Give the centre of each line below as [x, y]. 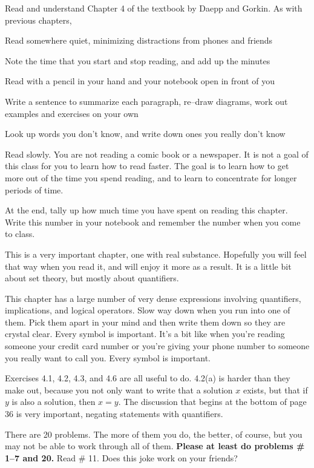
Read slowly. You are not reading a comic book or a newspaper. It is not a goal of [157, 154]
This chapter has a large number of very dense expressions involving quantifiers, [153, 298]
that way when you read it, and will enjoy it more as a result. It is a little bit [148, 266]
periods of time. [34, 189]
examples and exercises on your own [72, 113]
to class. [20, 234]
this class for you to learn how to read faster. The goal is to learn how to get [147, 166]
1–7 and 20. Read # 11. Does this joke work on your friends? [121, 457]
